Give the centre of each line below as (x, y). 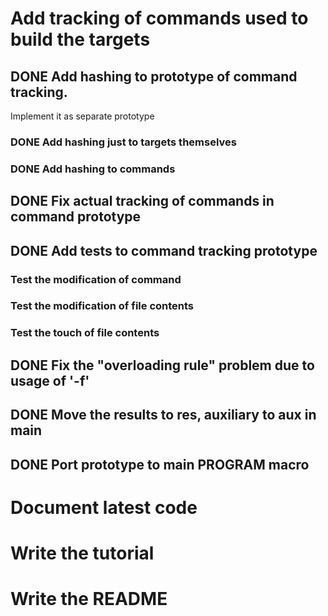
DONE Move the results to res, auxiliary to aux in (163, 415)
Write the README (89, 599)
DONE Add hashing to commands (93, 169)
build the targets (80, 39)
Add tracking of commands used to (159, 18)
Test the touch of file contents (85, 333)
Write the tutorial (82, 553)
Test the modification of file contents (102, 306)
